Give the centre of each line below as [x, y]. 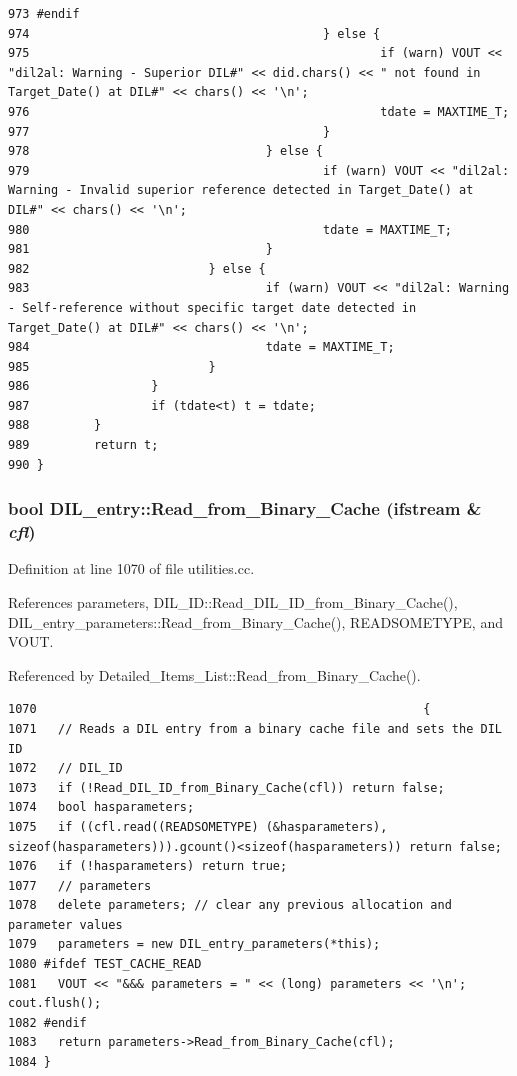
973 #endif [44, 14]
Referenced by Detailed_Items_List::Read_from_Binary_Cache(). [214, 674]
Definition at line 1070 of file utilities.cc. [131, 568]
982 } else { [137, 268]
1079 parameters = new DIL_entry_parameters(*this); [194, 944]
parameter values [65, 924]
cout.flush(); [55, 1003]
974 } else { [194, 33]
